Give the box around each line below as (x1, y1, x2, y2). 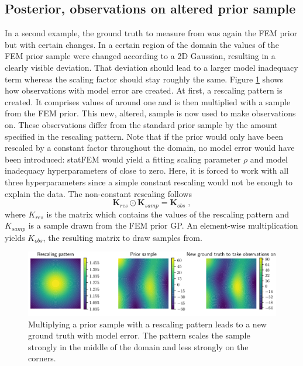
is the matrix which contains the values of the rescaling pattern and (46, 208, 290, 220)
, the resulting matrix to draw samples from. (43, 231, 202, 243)
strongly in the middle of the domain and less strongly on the (28, 340, 249, 353)
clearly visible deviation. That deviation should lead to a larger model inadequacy (5, 61, 298, 73)
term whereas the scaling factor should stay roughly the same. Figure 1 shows (5, 72, 284, 85)
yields (5, 231, 25, 243)
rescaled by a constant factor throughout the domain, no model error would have (5, 141, 295, 154)
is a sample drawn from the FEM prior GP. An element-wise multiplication (28, 219, 298, 232)
